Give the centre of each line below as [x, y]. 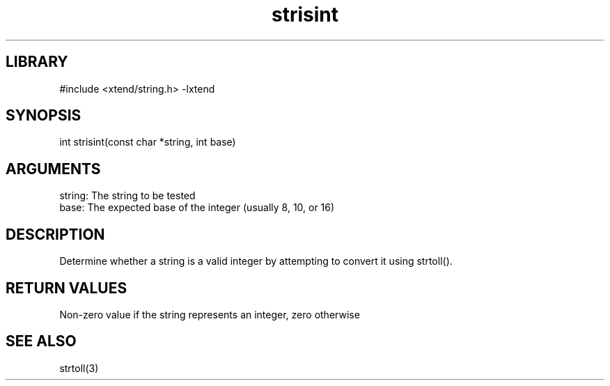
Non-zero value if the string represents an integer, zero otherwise [210, 314]
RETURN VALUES [67, 288]
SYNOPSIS [44, 116]
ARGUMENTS [53, 169]
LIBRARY [37, 62]
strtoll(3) [79, 368]
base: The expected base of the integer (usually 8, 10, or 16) [197, 208]
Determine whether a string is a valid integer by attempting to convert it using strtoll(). [256, 261]
